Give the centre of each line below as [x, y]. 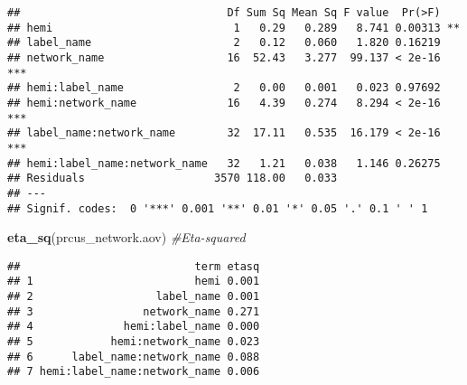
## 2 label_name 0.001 [134, 297]
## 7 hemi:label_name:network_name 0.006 [134, 372]
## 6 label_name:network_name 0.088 [134, 357]
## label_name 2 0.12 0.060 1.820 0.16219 [224, 43]
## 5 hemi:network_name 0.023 [134, 342]
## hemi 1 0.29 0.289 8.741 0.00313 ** [234, 28]
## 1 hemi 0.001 [134, 282]
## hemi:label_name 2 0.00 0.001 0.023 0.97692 [224, 88]
